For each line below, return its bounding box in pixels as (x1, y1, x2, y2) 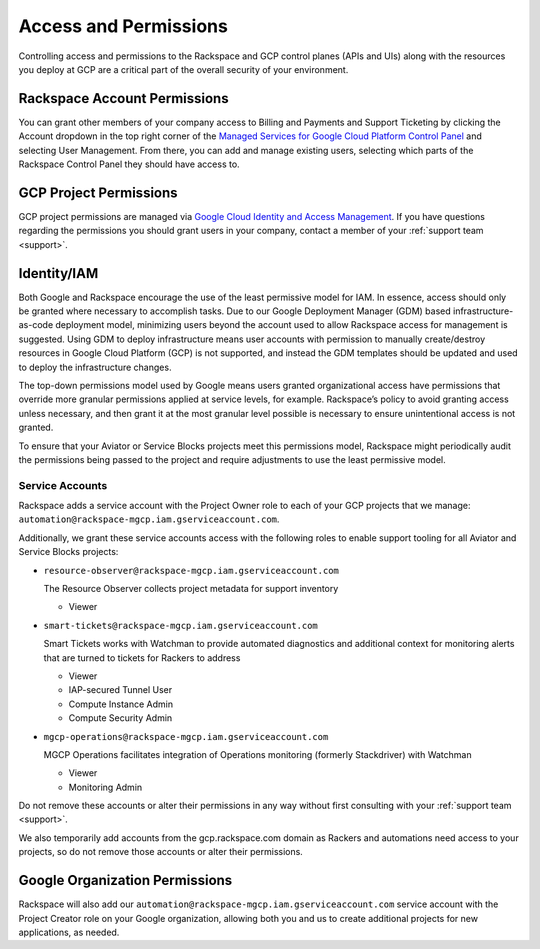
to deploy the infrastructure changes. (18, 361, 172, 373)
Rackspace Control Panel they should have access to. (18, 158, 240, 170)
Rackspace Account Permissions (18, 90, 229, 107)
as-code (18, 319, 54, 331)
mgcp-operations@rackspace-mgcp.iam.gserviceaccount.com (43, 731, 329, 742)
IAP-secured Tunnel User (68, 684, 173, 696)
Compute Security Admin (68, 712, 173, 724)
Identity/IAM (18, 265, 99, 282)
